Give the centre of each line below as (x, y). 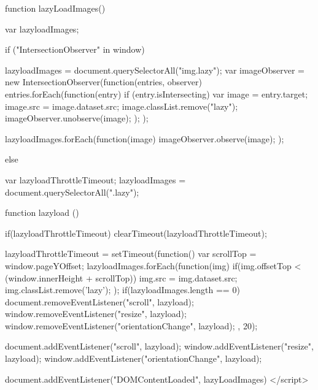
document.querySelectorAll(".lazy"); (72, 192)
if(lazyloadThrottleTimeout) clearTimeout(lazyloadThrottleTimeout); (136, 233)
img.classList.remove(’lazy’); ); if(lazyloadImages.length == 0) (122, 290)
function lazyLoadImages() (55, 8)
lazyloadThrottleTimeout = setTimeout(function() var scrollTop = (131, 254)
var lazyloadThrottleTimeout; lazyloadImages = (95, 179)
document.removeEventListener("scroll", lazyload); (99, 301)
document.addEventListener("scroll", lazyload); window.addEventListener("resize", (159, 346)
